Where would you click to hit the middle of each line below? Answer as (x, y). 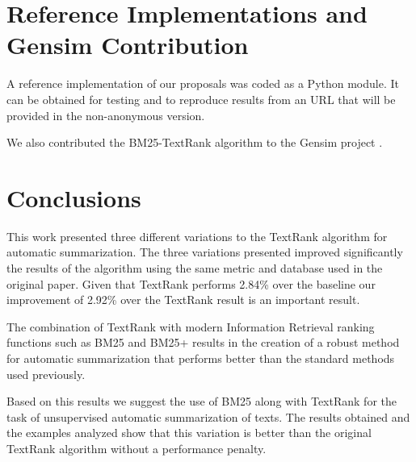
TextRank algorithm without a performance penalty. (137, 448)
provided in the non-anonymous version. (106, 115)
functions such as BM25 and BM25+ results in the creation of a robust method (203, 342)
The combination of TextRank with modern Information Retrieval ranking (191, 326)
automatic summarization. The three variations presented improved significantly (205, 252)
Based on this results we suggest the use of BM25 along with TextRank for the (202, 401)
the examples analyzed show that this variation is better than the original (189, 433)
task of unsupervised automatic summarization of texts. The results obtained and (208, 416)
